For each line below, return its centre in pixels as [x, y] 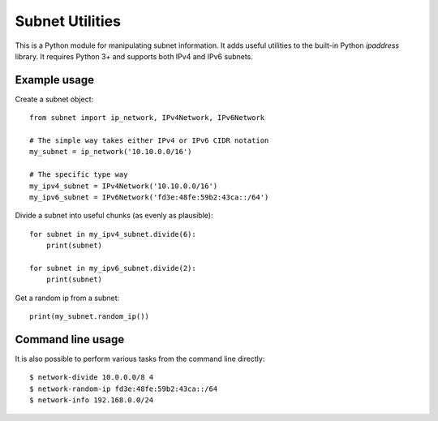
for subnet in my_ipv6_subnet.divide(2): [113, 268]
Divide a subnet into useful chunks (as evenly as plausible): [114, 216]
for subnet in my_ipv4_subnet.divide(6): [113, 234]
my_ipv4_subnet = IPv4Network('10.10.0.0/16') [124, 186]
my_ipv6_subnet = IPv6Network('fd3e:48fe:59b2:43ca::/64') [149, 197]
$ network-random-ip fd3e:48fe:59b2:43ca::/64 [124, 389]
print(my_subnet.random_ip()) [90, 317]
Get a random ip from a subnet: [67, 298]
